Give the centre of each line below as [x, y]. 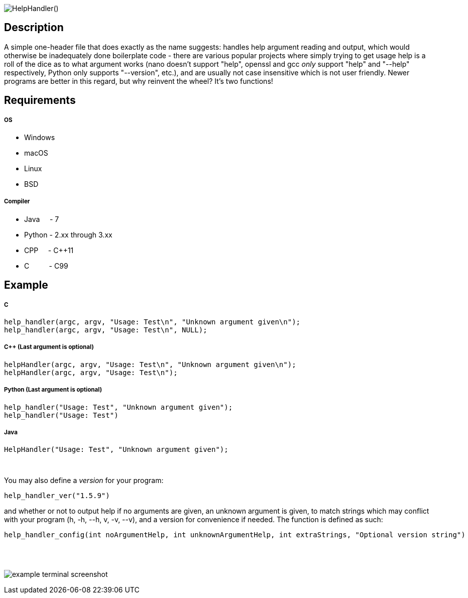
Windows [40, 138]
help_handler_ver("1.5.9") [57, 496]
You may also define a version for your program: [84, 481]
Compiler [17, 202]
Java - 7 [42, 219]
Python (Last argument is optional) [53, 390]
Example [26, 285]
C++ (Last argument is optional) [49, 347]
